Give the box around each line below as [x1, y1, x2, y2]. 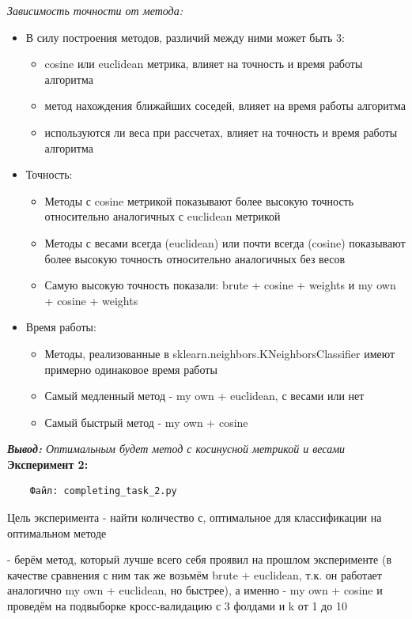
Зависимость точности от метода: [7, 2, 183, 18]
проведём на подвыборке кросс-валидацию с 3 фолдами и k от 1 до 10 [7, 598, 347, 614]
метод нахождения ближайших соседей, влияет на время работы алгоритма [44, 97, 406, 114]
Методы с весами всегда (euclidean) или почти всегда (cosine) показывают [44, 234, 406, 251]
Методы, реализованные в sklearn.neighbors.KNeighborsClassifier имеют [44, 345, 395, 361]
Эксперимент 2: [7, 455, 89, 472]
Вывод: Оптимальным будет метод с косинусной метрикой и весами [7, 440, 346, 457]
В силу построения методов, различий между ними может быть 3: [25, 28, 345, 45]
